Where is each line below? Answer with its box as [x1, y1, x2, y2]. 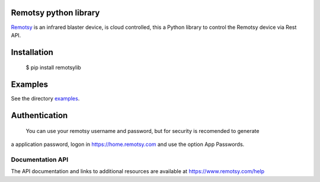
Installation [11, 47, 53, 57]
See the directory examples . [11, 95, 80, 102]
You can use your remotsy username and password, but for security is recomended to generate [25, 127, 260, 134]
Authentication [11, 110, 68, 121]
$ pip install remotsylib [25, 64, 81, 71]
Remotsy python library [11, 8, 100, 18]
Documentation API [11, 155, 69, 164]
